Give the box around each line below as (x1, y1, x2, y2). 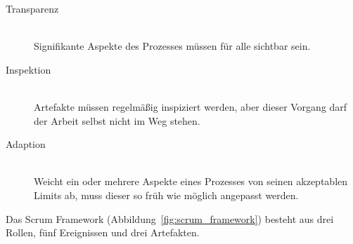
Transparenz (6, 1, 59, 15)
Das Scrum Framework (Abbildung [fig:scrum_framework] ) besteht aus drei (6, 211, 334, 226)
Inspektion (6, 62, 51, 76)
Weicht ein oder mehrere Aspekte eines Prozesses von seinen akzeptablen (34, 174, 348, 189)
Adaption (6, 137, 46, 151)
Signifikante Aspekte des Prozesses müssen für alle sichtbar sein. (34, 39, 311, 53)
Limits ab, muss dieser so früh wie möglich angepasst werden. (34, 187, 299, 202)
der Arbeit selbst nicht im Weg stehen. (34, 113, 200, 128)
